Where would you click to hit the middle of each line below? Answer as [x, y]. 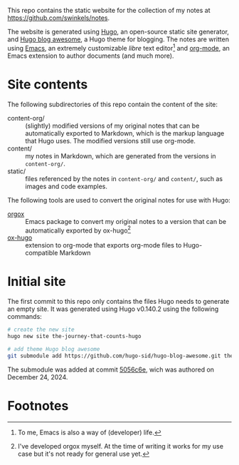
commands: [25, 317]
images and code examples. [67, 186]
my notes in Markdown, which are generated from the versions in [121, 155]
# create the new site [41, 330]
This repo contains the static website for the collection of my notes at [109, 10]
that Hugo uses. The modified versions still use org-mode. [110, 140]
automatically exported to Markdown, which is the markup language [125, 133]
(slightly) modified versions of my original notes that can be [112, 126]
